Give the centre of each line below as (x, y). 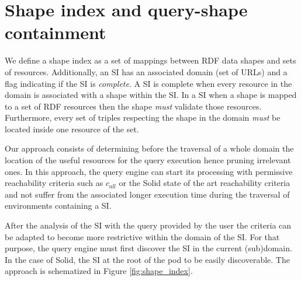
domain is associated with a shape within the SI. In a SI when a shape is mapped (151, 95)
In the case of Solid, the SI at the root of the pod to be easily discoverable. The (147, 259)
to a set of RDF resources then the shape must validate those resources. (133, 106)
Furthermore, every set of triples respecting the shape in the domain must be (143, 117)
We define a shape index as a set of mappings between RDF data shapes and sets (150, 60)
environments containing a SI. (58, 206)
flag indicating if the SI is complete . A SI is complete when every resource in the (148, 83)
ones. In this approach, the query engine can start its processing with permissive (149, 171)
